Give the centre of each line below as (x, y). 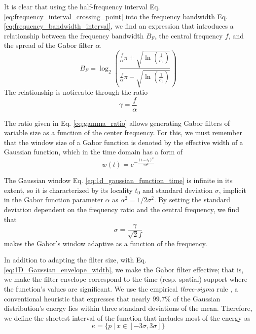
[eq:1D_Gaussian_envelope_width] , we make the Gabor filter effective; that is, (124, 269)
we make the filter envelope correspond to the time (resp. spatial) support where (126, 279)
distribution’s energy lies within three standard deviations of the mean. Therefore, (128, 308)
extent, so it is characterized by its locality (68, 190)
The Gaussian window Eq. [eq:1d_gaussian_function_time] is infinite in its (118, 180)
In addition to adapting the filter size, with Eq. (75, 260)
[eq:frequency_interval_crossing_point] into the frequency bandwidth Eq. (116, 16)
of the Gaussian (197, 298)
